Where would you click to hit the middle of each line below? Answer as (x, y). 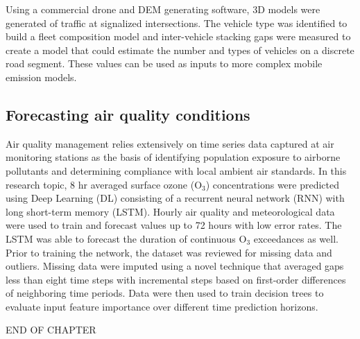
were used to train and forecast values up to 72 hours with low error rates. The (174, 225)
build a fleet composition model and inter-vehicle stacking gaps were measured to (178, 36)
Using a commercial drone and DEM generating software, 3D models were (163, 9)
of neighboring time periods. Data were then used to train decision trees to (165, 293)
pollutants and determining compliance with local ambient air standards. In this (176, 170)
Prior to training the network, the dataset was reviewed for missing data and (169, 252)
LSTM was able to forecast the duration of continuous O (126, 238)
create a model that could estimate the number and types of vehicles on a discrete (180, 50)
